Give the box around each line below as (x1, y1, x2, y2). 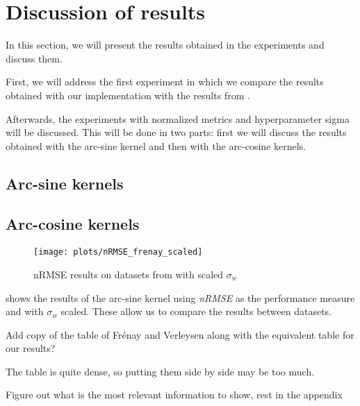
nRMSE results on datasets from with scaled (33, 267, 224, 281)
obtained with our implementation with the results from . (6, 87, 250, 102)
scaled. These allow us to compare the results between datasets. (60, 304, 332, 319)
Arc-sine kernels (6, 172, 124, 194)
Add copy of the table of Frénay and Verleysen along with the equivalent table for (6, 327, 354, 341)
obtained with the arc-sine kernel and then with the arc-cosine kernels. (6, 138, 306, 153)
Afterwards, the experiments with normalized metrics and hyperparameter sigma (6, 111, 350, 126)
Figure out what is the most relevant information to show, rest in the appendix (6, 387, 343, 402)
